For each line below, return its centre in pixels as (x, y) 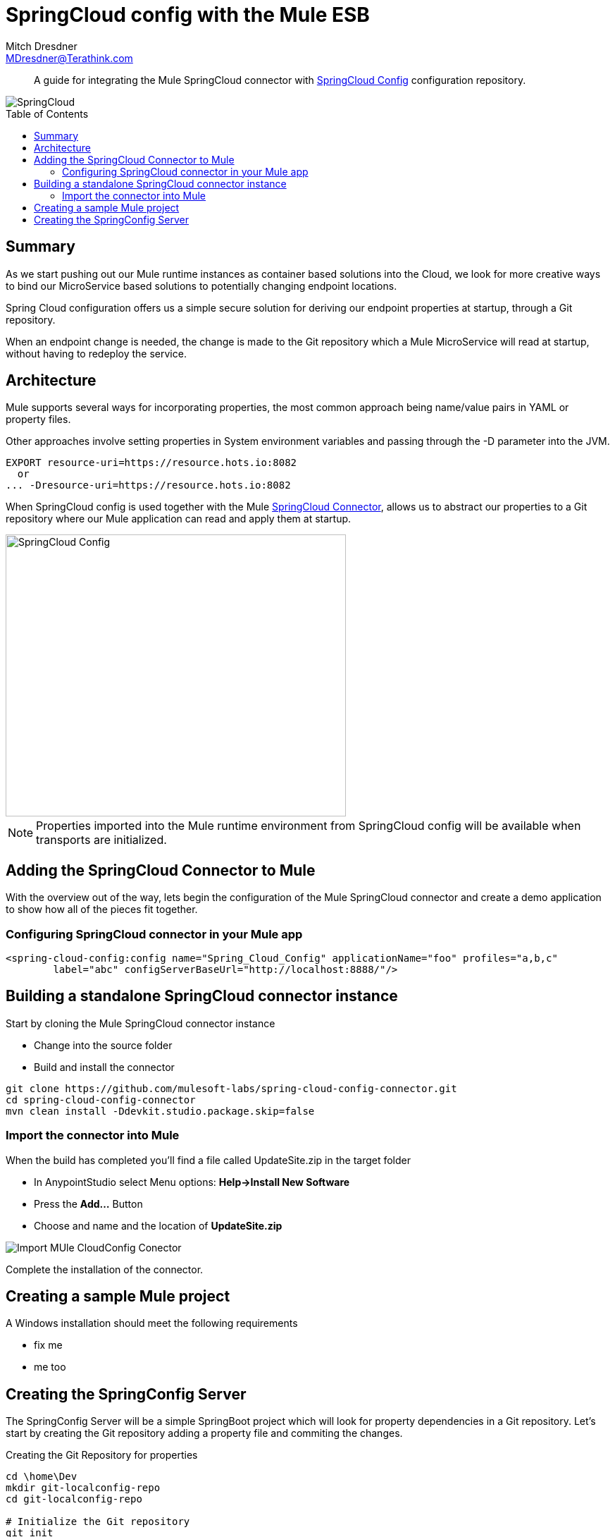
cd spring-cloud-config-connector (101, 1100)
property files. (38, 420)
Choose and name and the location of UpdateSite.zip (158, 1225)
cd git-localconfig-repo (74, 1499)
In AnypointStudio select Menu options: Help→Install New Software (192, 1182)
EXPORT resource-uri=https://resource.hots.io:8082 (151, 463)
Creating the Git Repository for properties (102, 1455)
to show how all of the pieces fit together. (102, 910)
